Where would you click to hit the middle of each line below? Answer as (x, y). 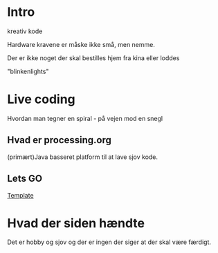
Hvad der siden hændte (76, 223)
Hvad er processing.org (60, 140)
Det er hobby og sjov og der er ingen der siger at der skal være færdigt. (109, 242)
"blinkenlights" (28, 71)
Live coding (42, 99)
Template (20, 195)
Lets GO (25, 179)
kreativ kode (25, 31)
